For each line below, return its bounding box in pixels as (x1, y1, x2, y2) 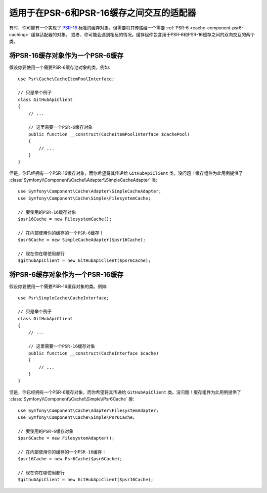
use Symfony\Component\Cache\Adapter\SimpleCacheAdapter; (18, 189, 162, 194)
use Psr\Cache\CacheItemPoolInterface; (18, 76, 115, 82)
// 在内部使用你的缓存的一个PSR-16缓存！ (18, 449, 106, 455)
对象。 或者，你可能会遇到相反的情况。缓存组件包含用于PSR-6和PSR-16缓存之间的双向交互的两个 (57, 31, 255, 37)
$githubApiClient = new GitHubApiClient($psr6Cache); (18, 258, 151, 263)
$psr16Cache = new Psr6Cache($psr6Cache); (18, 456, 123, 462)
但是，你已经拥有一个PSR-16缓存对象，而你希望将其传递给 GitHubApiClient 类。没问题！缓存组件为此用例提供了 (9, 170, 243, 176)
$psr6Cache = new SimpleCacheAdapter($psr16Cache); (18, 237, 146, 243)
